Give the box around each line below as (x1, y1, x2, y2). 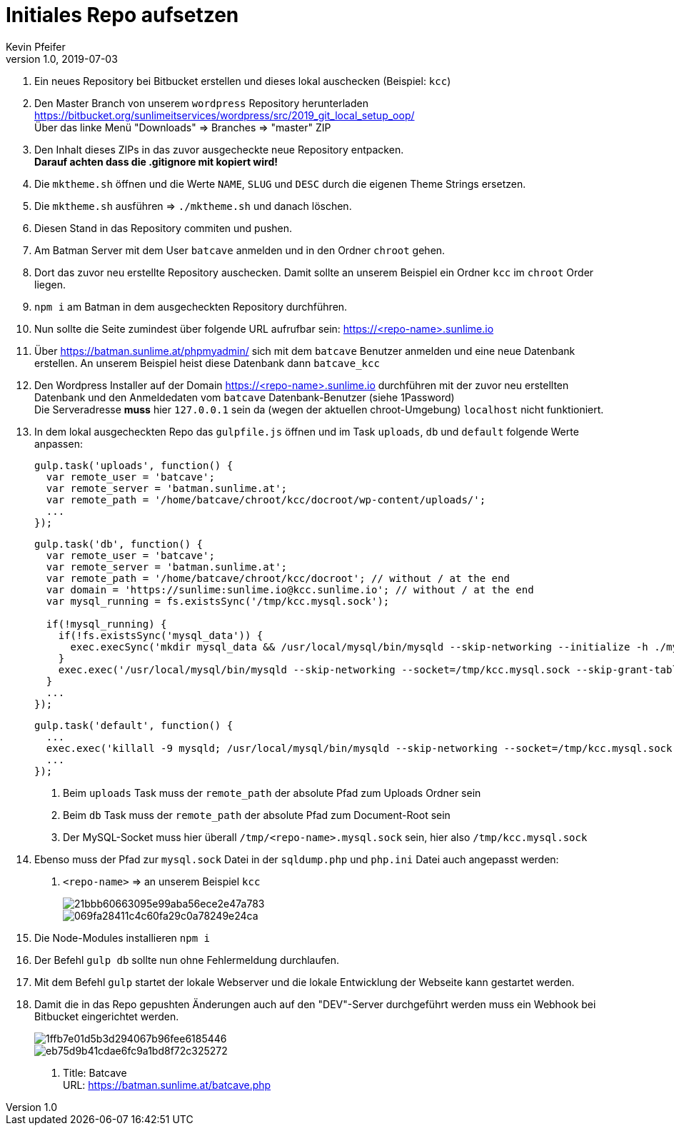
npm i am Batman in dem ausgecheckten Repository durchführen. (34, 300, 348, 313)
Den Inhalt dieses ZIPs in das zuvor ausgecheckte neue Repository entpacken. (34, 143, 404, 156)
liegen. (34, 278, 66, 291)
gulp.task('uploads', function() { (34, 459, 233, 471)
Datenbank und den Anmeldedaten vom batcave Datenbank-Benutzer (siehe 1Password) (34, 391, 455, 403)
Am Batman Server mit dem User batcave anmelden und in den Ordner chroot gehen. (34, 243, 446, 256)
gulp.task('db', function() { (34, 538, 203, 550)
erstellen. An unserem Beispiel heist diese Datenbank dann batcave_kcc (34, 356, 380, 369)
